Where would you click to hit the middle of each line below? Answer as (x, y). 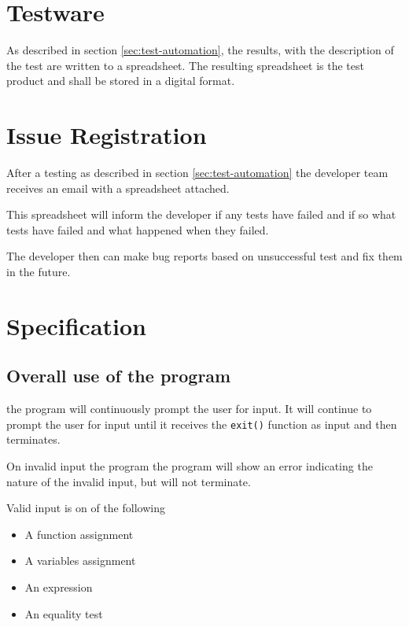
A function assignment (79, 534)
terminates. (33, 439)
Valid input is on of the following (86, 508)
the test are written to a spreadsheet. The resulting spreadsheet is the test (185, 65)
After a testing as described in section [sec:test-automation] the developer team (197, 173)
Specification (76, 325)
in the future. (39, 271)
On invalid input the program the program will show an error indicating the (190, 466)
